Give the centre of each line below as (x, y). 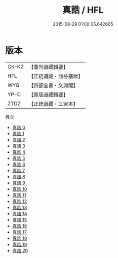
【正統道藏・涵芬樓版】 (56, 76)
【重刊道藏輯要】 (48, 67)
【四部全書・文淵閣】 (53, 85)
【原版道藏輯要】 (48, 95)
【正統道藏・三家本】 (53, 104)
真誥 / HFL (83, 10)
